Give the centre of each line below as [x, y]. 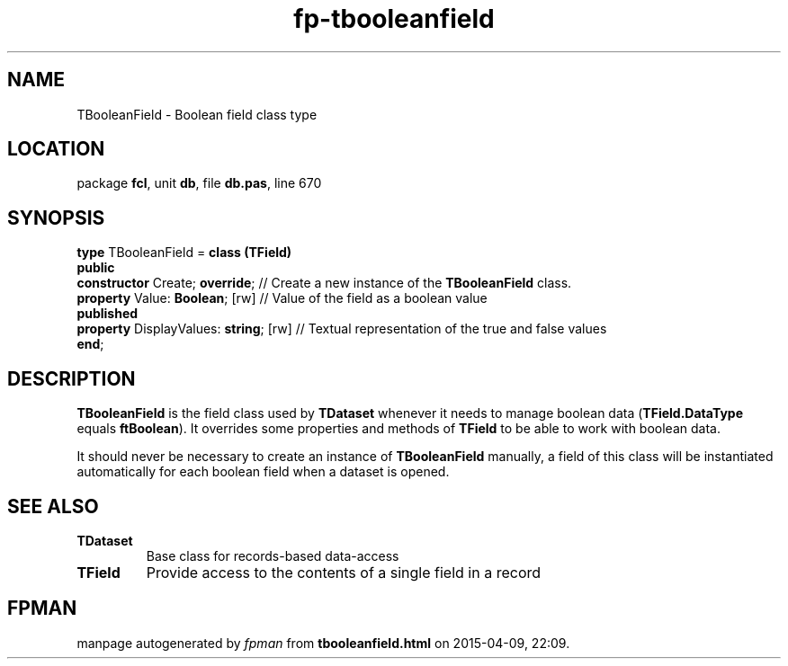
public [96, 268]
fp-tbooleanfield [394, 19]
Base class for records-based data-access [273, 555]
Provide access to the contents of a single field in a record [344, 572]
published [107, 314]
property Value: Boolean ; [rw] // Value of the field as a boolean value [282, 298]
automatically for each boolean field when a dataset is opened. [263, 472]
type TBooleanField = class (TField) [184, 253]
